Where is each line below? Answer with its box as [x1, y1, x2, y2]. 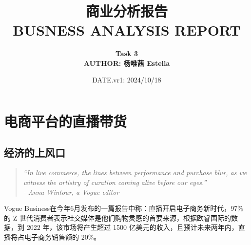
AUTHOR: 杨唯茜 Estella [83, 58, 170, 68]
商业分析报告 [85, 1, 168, 21]
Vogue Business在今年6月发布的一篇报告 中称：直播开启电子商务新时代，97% [4, 203, 243, 213]
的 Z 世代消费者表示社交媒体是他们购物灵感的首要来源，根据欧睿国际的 [4, 212, 231, 223]
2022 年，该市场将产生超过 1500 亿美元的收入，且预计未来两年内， [26, 222, 238, 232]
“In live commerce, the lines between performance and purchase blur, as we [23, 167, 247, 178]
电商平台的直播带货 [4, 111, 127, 131]
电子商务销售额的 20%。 [24, 232, 101, 242]
